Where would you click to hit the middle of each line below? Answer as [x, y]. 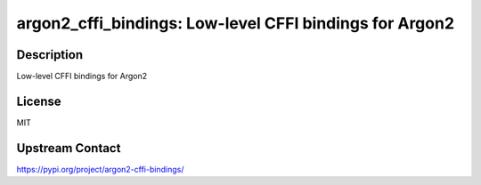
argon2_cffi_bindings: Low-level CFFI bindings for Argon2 [235, 23]
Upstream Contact [69, 148]
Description [50, 55]
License [39, 101]
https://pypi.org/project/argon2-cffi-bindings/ [100, 169]
